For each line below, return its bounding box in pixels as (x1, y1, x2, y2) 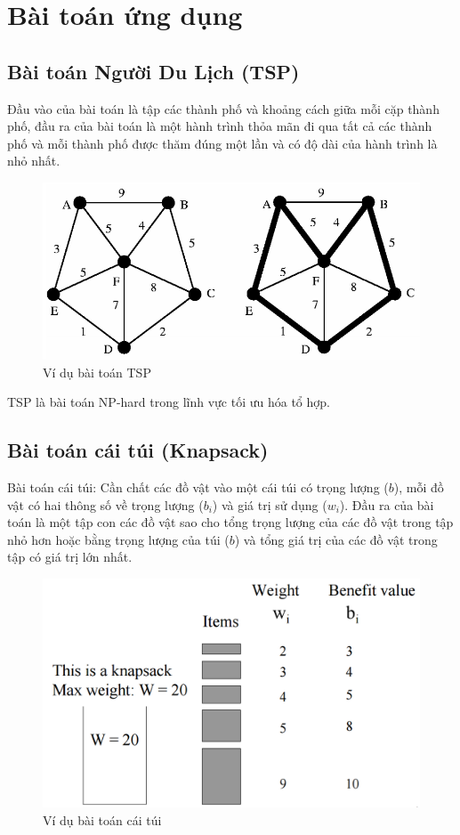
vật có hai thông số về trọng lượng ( (7, 495, 204, 514)
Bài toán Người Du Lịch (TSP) (7, 57, 300, 85)
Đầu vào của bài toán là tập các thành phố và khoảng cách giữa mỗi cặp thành (7, 99, 440, 118)
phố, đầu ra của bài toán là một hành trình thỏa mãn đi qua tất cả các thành (7, 117, 432, 135)
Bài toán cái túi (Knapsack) (7, 436, 269, 464)
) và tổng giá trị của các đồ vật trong (234, 530, 438, 548)
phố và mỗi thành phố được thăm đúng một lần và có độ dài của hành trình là (7, 134, 438, 152)
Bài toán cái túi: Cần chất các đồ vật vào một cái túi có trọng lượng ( (7, 477, 389, 496)
